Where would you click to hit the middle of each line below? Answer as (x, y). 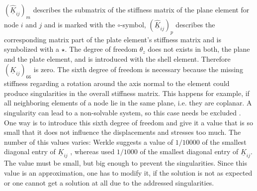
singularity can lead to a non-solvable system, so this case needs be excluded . (123, 112)
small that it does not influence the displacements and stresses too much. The (123, 132)
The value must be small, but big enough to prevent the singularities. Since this (126, 163)
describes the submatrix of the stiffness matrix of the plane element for (141, 9)
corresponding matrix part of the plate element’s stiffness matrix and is (113, 39)
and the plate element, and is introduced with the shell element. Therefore (117, 58)
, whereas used (92, 151)
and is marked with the (80, 24)
